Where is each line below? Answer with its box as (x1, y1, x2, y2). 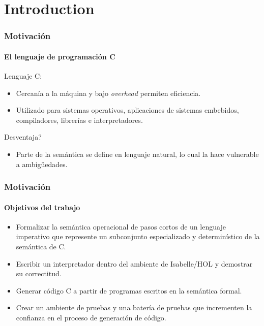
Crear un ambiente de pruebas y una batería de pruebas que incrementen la (16, 302, 252, 313)
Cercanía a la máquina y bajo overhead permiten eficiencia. (16, 87, 201, 98)
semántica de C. (16, 241, 66, 251)
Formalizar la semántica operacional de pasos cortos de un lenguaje (16, 221, 226, 232)
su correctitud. (16, 268, 62, 279)
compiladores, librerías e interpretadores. (16, 114, 143, 125)
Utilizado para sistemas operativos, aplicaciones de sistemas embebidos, (16, 105, 239, 115)
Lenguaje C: (4, 71, 42, 81)
